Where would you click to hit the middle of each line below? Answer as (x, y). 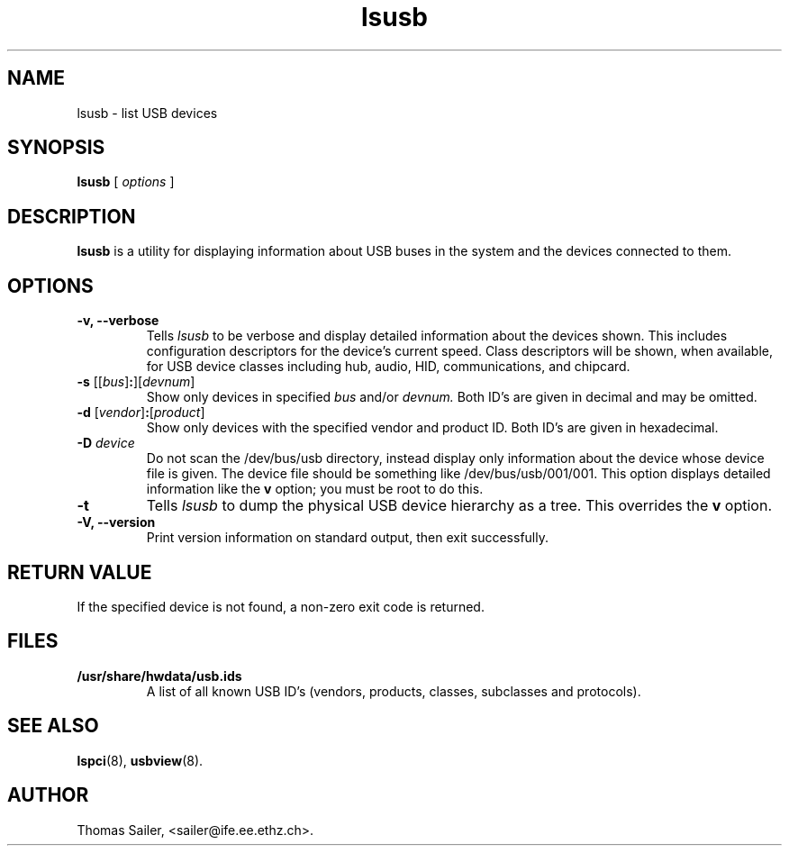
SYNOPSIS (56, 148)
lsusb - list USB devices (147, 113)
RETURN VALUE (80, 572)
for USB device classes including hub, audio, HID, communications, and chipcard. (388, 367)
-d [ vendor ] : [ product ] (141, 413)
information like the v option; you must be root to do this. (315, 489)
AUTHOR (48, 795)
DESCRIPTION (72, 216)
